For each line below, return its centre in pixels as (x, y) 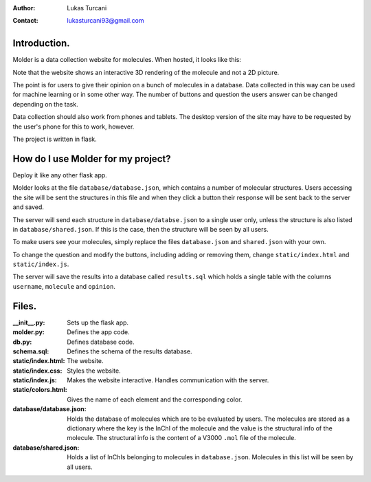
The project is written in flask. (55, 139)
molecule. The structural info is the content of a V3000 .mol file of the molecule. (182, 438)
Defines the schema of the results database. (130, 351)
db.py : (22, 342)
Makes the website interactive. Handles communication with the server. (168, 380)
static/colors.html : (40, 390)
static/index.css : (37, 371)
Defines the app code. (98, 332)
